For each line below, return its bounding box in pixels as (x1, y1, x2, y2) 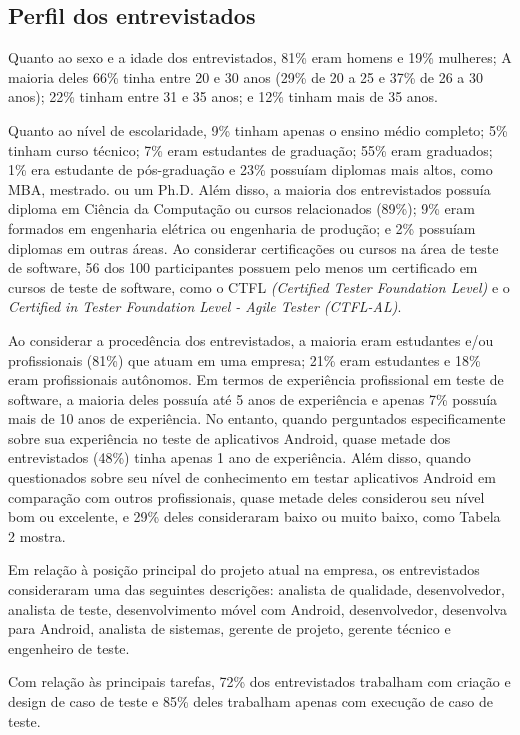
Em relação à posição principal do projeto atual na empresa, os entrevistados (8, 559, 480, 580)
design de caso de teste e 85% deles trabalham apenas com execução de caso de (8, 691, 493, 712)
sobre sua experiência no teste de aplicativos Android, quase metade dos (8, 427, 451, 448)
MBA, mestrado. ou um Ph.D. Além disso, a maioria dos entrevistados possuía (8, 178, 491, 199)
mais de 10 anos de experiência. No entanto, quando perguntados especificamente (8, 408, 506, 429)
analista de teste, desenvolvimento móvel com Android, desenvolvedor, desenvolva (8, 598, 507, 619)
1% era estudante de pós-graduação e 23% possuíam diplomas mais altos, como (8, 159, 493, 180)
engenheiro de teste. (8, 637, 130, 658)
